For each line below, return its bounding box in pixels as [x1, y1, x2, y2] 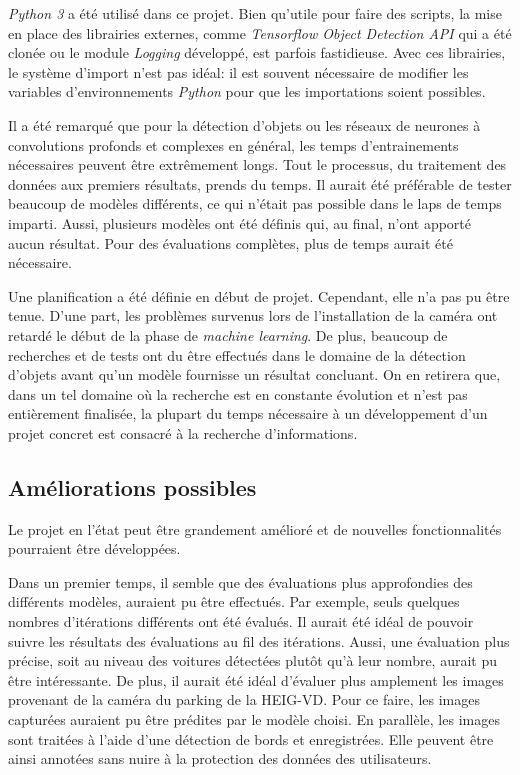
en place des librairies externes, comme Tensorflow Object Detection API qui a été [8, 22, 512, 43]
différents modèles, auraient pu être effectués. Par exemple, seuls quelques [8, 591, 460, 612]
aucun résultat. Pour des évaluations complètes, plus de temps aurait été [8, 232, 453, 253]
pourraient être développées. [8, 538, 181, 559]
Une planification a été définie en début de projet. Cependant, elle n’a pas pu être [8, 285, 510, 306]
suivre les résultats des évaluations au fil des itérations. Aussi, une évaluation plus [8, 630, 510, 651]
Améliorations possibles [8, 471, 257, 502]
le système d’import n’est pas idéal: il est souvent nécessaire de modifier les [8, 61, 469, 82]
